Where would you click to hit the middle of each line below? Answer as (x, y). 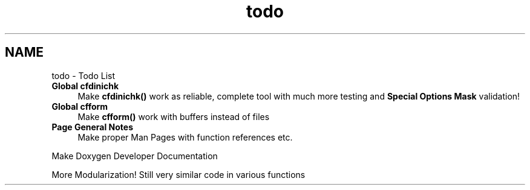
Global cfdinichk (85, 86)
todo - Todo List (83, 75)
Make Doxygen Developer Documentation (135, 156)
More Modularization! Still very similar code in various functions (178, 174)
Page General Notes (92, 127)
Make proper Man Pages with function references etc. (185, 137)
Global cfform (80, 106)
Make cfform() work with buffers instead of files (174, 116)
